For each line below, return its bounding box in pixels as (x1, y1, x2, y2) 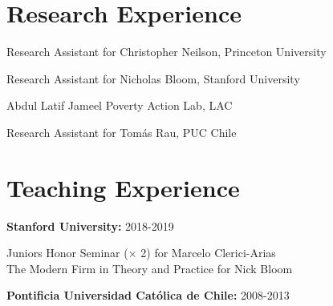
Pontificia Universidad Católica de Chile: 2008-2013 (6, 287, 290, 304)
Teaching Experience (6, 171, 240, 203)
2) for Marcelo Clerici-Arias (140, 244, 276, 261)
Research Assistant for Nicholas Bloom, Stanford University (6, 70, 300, 87)
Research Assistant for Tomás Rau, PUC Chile (6, 123, 237, 140)
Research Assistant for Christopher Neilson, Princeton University (6, 43, 327, 60)
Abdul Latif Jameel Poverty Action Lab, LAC (6, 97, 233, 114)
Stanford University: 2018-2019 (6, 217, 174, 234)
